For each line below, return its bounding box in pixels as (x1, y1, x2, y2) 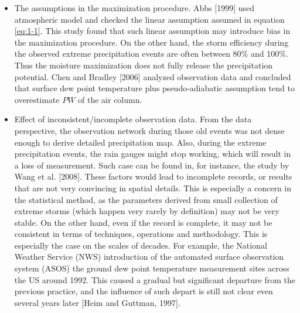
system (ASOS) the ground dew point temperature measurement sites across (14, 262, 289, 274)
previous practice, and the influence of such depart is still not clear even (14, 285, 273, 297)
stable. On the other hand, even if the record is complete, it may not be (14, 216, 272, 228)
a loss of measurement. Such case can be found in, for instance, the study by (14, 159, 289, 171)
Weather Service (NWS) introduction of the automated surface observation (14, 250, 284, 263)
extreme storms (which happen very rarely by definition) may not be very (14, 205, 279, 217)
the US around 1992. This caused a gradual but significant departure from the (14, 273, 295, 286)
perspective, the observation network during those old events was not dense (14, 124, 285, 136)
